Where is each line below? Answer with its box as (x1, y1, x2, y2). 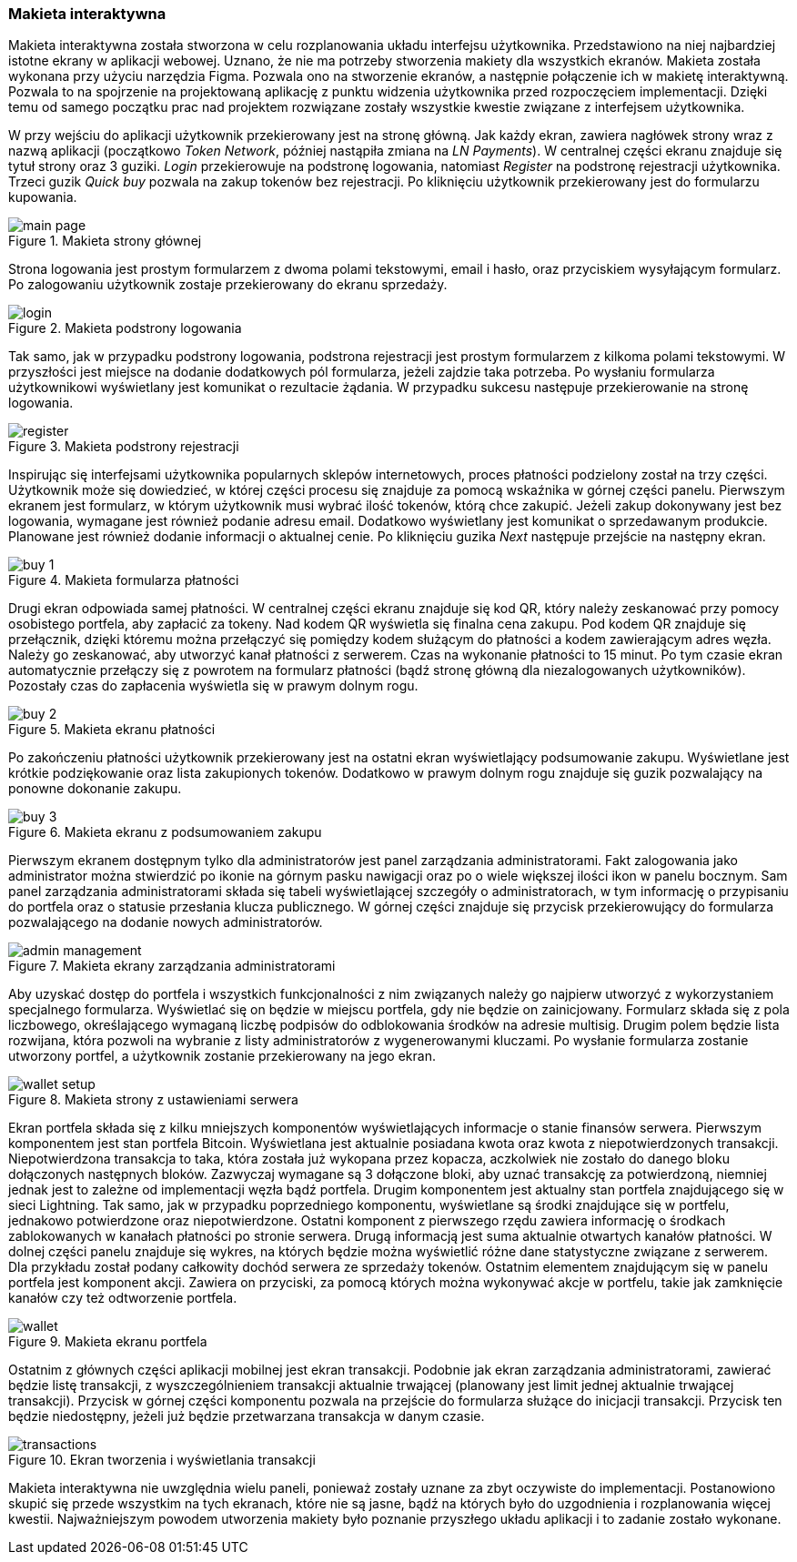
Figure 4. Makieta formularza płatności (8, 572, 239, 589)
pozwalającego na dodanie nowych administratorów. (8, 914, 323, 931)
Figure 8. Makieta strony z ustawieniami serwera (8, 1092, 298, 1108)
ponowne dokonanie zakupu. (8, 781, 182, 797)
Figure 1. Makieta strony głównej (8, 233, 202, 249)
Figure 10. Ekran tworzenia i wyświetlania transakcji (8, 1452, 316, 1468)
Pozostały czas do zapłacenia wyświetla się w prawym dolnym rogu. (8, 678, 419, 694)
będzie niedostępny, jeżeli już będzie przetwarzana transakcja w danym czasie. (8, 1408, 485, 1425)
